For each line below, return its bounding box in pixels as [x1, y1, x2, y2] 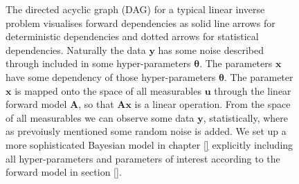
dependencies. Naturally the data [6, 42, 146, 57]
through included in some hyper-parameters [6, 56, 191, 71]
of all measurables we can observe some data [6, 110, 194, 125]
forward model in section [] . [6, 165, 122, 179]
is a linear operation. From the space [134, 97, 291, 111]
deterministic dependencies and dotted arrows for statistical [6, 29, 259, 44]
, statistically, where [203, 110, 289, 125]
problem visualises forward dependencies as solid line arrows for [6, 15, 275, 30]
